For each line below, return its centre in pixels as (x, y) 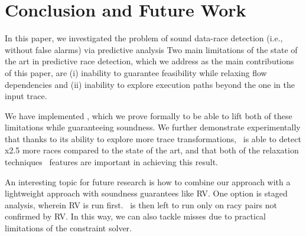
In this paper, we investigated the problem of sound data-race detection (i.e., (144, 38)
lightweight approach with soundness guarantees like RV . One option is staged (146, 193)
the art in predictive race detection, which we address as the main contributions (149, 61)
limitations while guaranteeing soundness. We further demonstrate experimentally (153, 127)
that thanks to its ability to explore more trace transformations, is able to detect (153, 138)
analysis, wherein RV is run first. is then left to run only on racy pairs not (141, 204)
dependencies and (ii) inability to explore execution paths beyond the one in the (150, 84)
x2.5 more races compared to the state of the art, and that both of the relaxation (152, 150)
